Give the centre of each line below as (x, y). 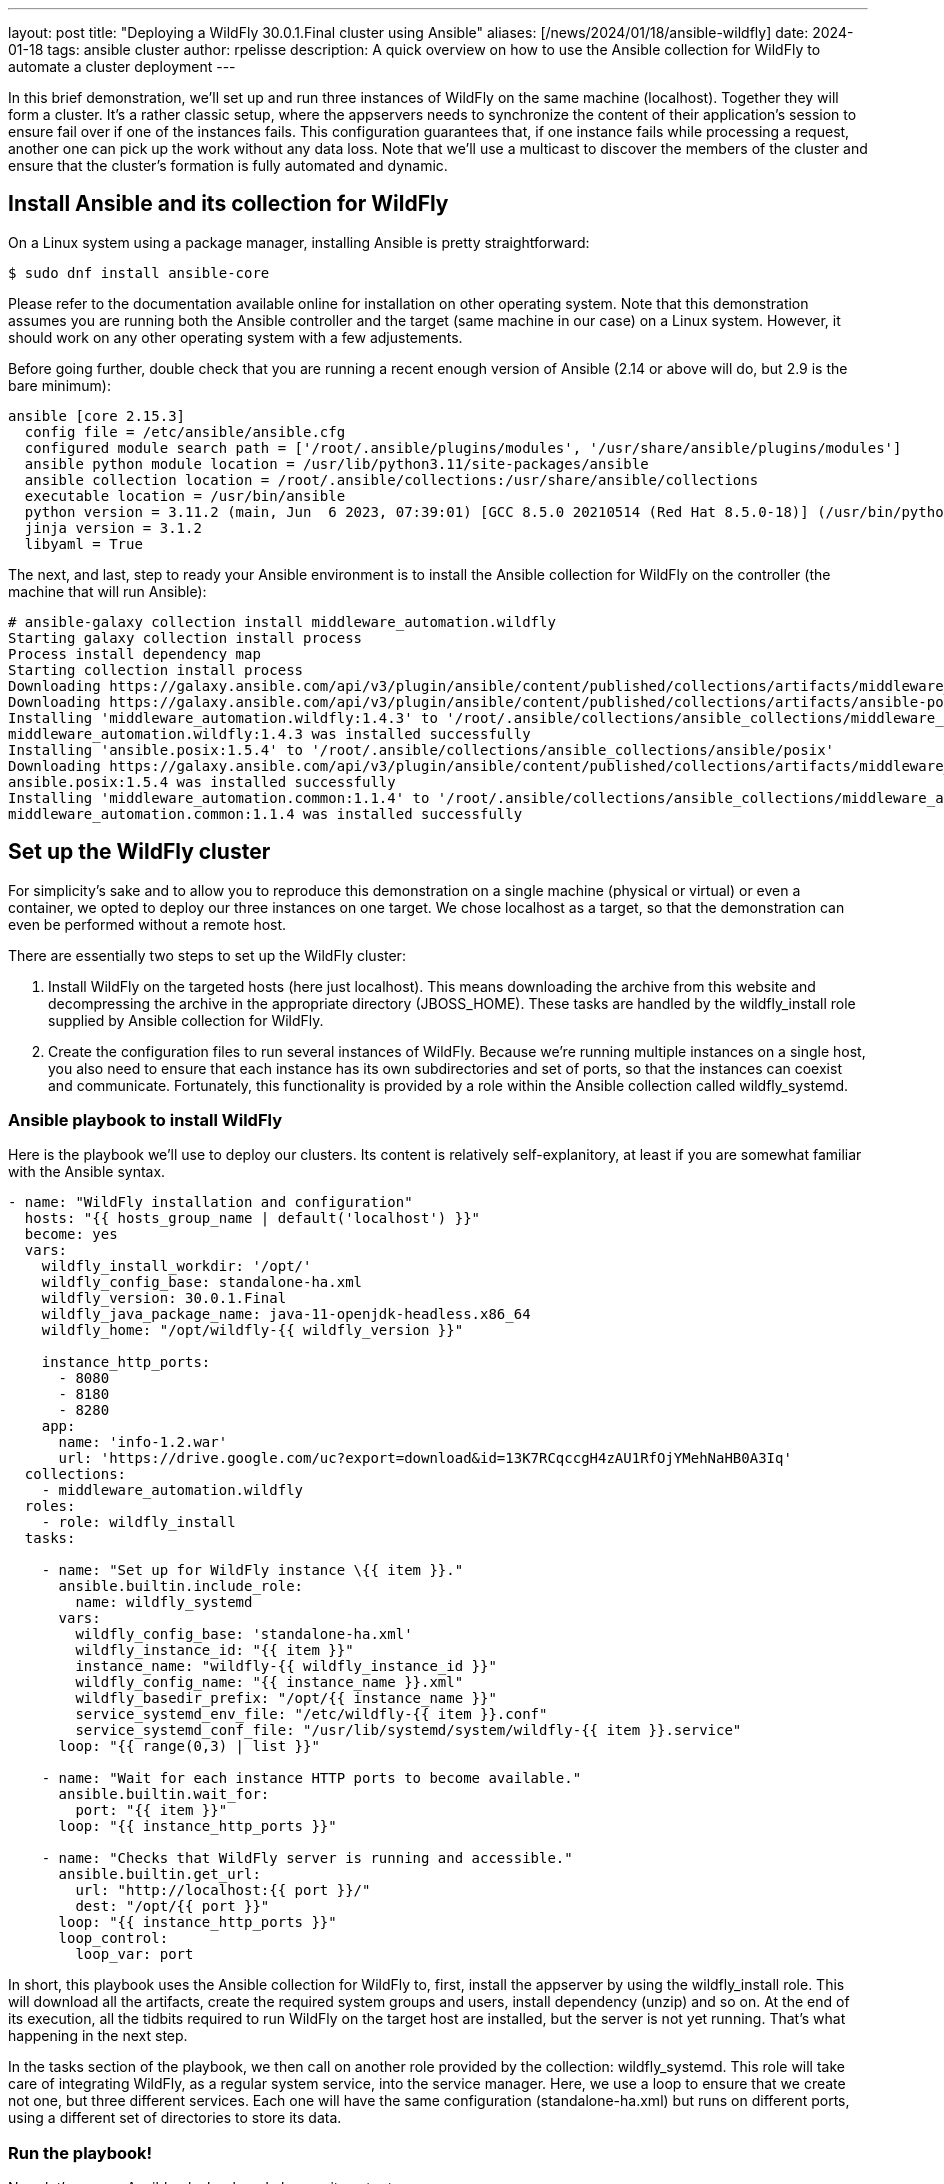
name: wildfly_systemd (164, 1602)
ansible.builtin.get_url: (159, 1874)
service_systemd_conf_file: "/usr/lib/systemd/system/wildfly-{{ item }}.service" (408, 1730)
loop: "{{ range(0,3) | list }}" (189, 1746)
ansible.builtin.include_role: (181, 1586)
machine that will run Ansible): (107, 591)
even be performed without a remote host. (147, 924)
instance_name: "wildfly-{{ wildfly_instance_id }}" (286, 1666)
